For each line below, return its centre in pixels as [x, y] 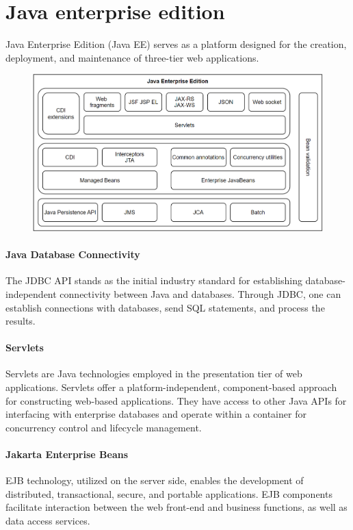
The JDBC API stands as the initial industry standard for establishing [154, 280]
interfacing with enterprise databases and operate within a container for [156, 414]
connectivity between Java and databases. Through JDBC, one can [200, 293]
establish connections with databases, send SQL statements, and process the [165, 307]
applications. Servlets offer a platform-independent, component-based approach [171, 387]
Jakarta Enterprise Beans [67, 454]
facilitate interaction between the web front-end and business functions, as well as [176, 507]
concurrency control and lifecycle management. [104, 427]
